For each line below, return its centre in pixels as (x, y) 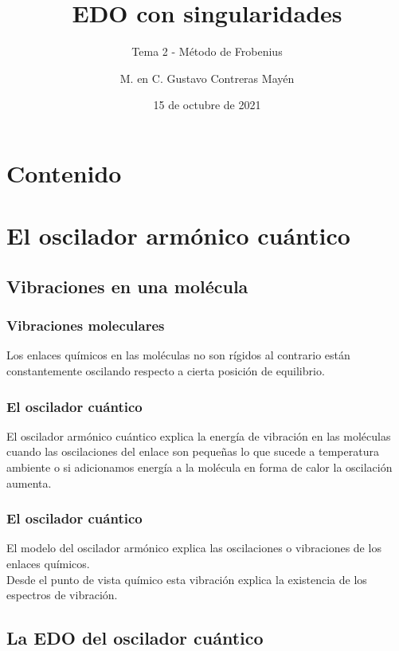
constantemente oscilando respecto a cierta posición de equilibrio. (166, 371)
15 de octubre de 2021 (207, 105)
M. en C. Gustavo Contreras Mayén (207, 78)
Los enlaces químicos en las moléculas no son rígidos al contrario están (178, 355)
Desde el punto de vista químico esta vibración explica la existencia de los (187, 579)
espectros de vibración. (62, 595)
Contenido (64, 173)
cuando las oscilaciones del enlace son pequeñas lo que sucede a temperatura (193, 451)
